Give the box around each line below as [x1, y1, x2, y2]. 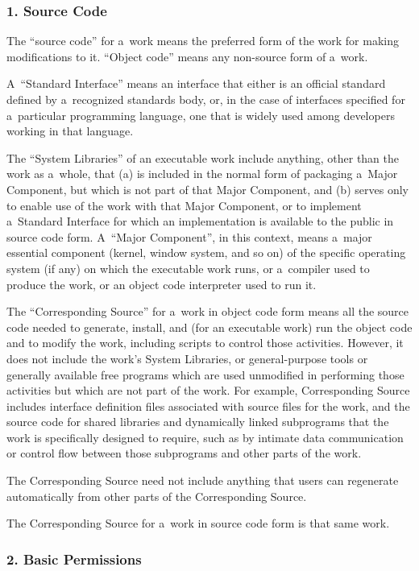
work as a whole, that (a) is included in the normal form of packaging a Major [6, 165, 398, 182]
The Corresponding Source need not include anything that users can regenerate [6, 472, 399, 489]
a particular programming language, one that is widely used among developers [6, 106, 395, 123]
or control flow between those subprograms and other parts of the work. [6, 445, 362, 461]
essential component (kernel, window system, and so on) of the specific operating [6, 244, 406, 261]
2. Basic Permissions [6, 548, 142, 569]
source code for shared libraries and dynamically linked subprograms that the [6, 413, 389, 430]
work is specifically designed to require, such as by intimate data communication [6, 428, 404, 445]
